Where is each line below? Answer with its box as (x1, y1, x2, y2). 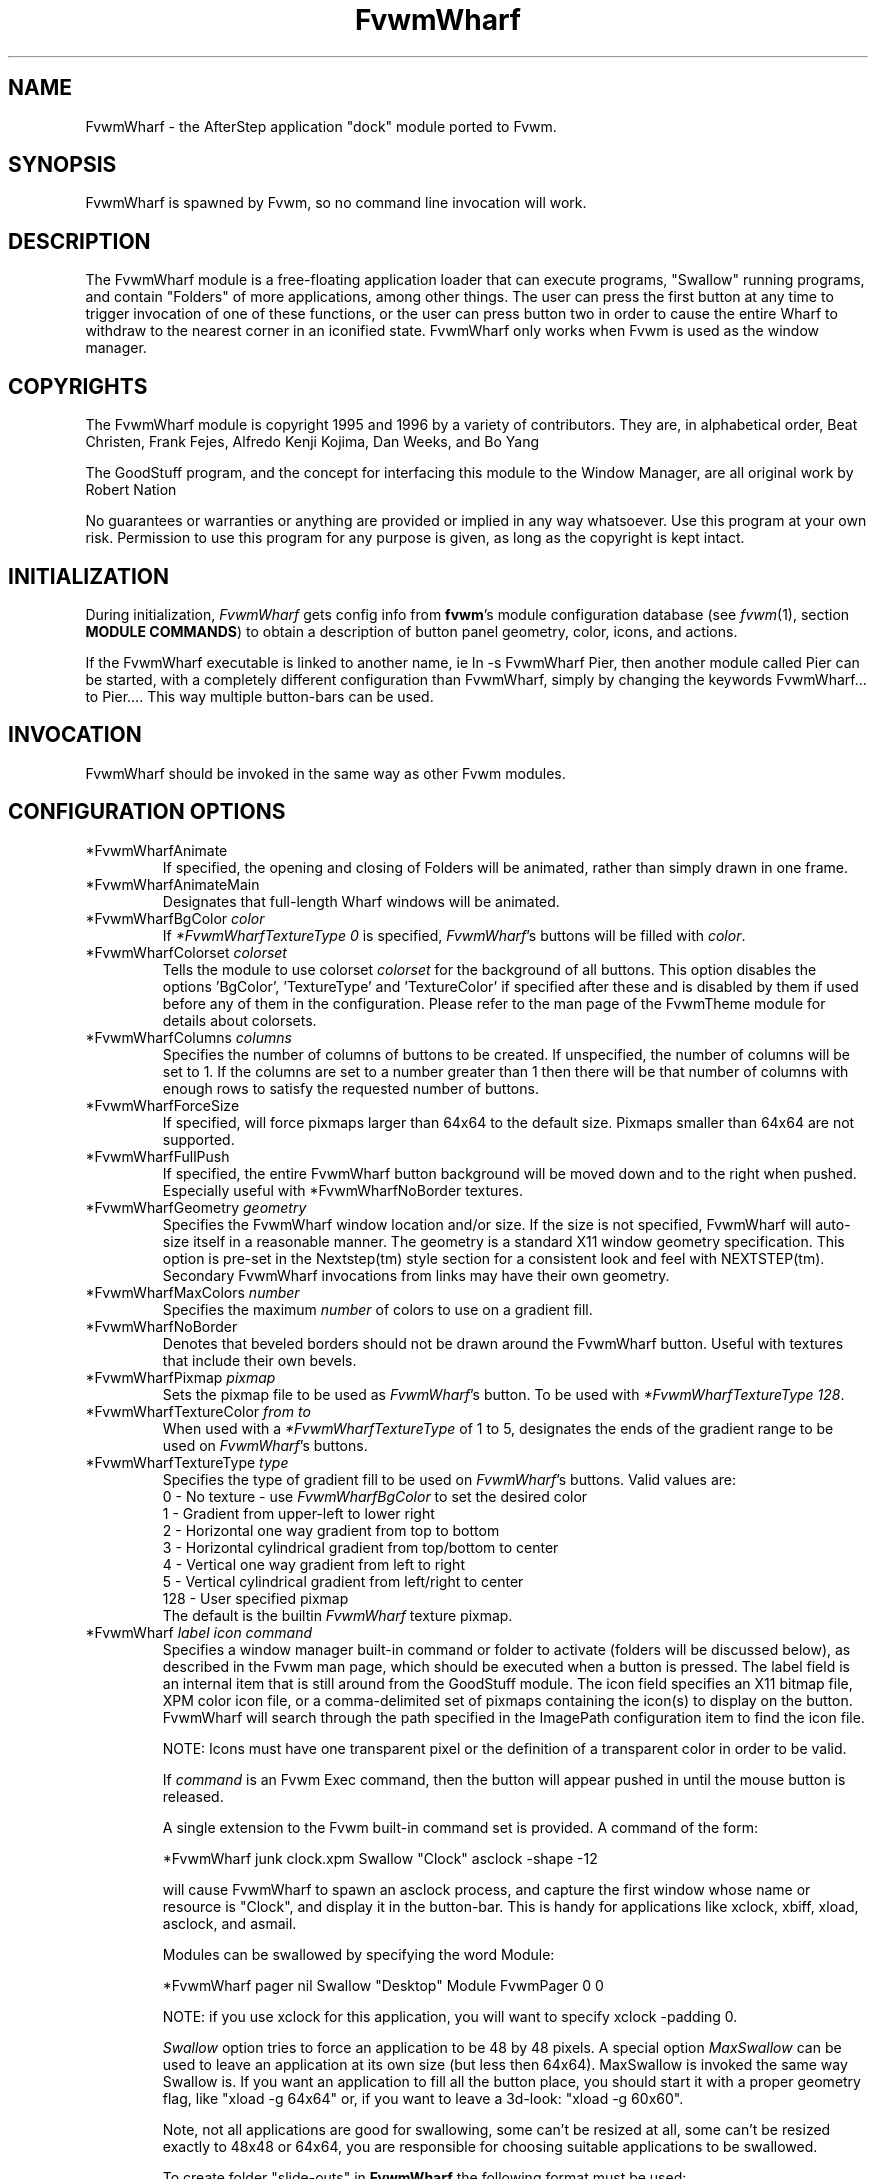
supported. (162, 1130, 235, 1148)
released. (162, 1787, 224, 1805)
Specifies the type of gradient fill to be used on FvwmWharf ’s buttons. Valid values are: (162, 1470, 737, 1488)
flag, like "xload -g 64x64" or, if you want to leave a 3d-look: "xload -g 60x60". (162, 2089, 684, 2107)
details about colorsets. (162, 1011, 317, 1029)
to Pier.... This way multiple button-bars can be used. (85, 687, 434, 705)
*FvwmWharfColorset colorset (85, 943, 287, 961)
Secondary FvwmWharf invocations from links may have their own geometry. (162, 1266, 670, 1284)
